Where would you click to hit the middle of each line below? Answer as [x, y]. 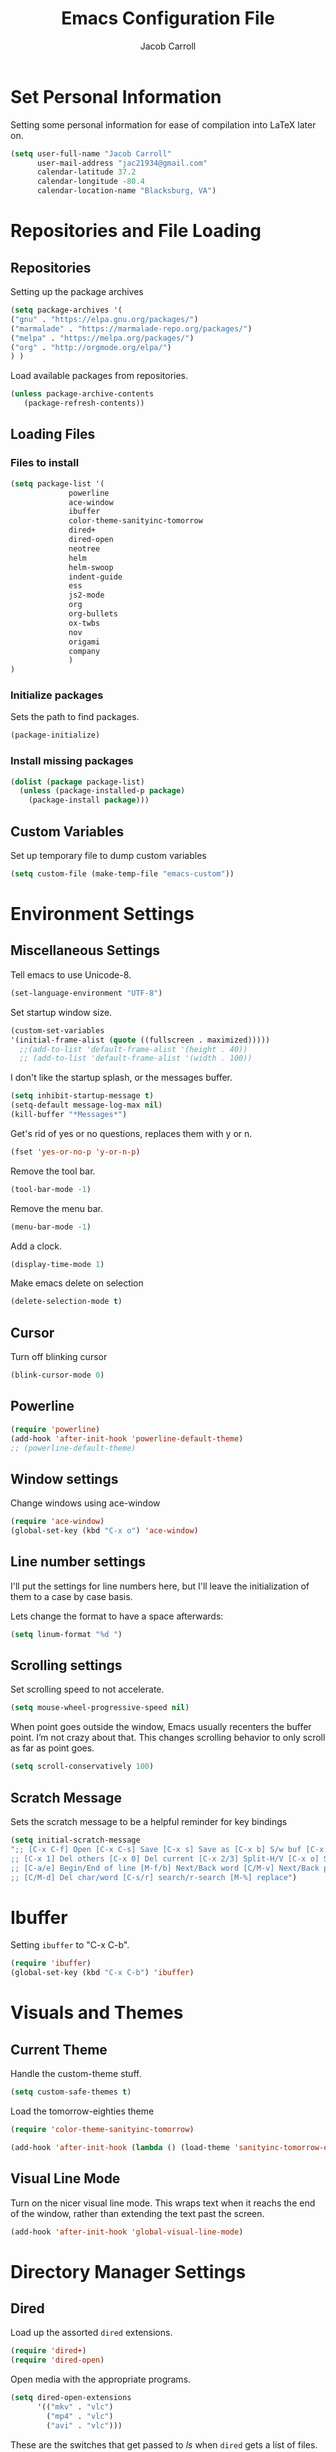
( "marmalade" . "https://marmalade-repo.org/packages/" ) [131, 328]
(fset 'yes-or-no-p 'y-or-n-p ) [75, 1152]
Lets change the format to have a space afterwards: [117, 1616]
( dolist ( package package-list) [77, 782]
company [84, 651]
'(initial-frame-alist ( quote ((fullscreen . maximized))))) [140, 1040]
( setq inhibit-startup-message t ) [82, 1096]
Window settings [64, 1478]
